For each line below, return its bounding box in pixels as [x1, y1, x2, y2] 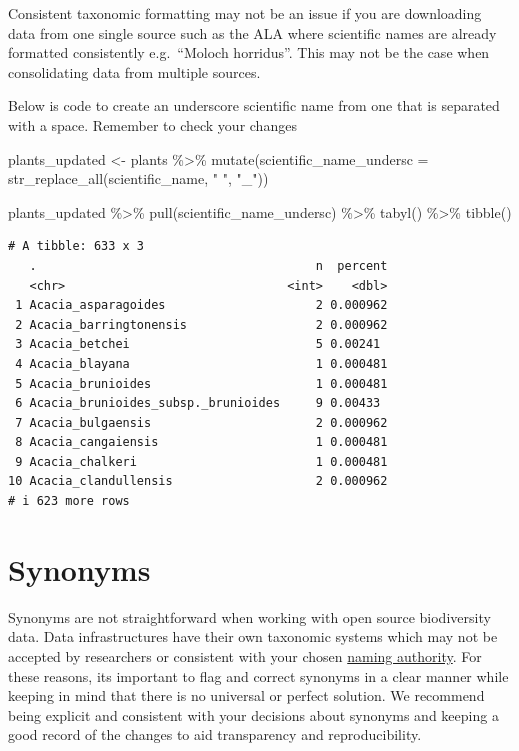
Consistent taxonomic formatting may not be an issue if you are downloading [8, 3, 482, 23]
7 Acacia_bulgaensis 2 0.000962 [15, 415, 388, 430]
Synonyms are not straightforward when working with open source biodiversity [8, 606, 491, 627]
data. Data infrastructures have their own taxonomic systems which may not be [8, 626, 498, 647]
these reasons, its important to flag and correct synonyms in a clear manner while [8, 665, 509, 686]
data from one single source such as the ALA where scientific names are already [8, 22, 497, 43]
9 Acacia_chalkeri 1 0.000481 [15, 454, 388, 469]
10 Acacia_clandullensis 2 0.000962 [8, 474, 388, 489]
